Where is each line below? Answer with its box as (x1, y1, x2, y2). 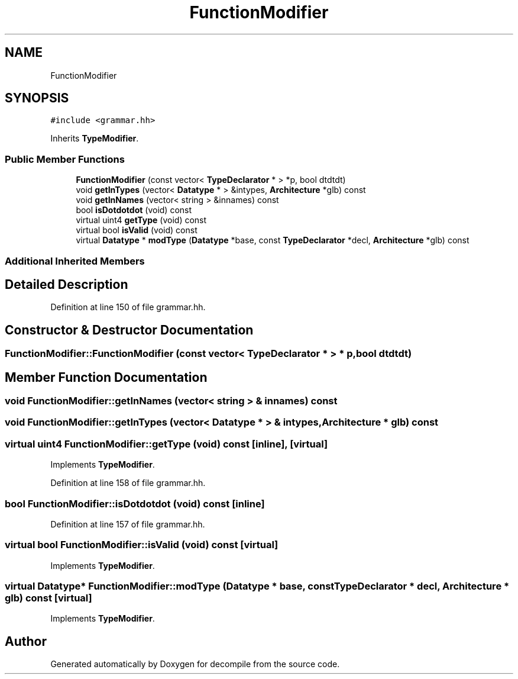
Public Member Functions (5, 153, 125, 165)
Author (5, 633, 47, 649)
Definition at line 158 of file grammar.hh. (50, 478, 206, 488)
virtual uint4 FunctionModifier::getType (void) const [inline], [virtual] (5, 437, 328, 450)
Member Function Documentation (5, 369, 208, 385)
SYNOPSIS (5, 91, 69, 106)
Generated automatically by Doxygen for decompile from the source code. (50, 659, 340, 670)
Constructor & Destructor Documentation (5, 322, 254, 337)
